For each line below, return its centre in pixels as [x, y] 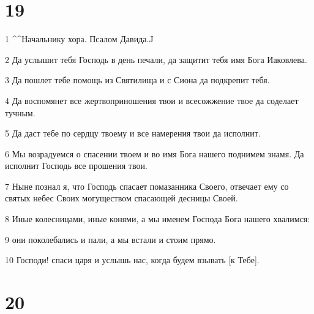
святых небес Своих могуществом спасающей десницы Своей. [121, 198]
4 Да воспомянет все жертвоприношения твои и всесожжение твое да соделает [152, 100]
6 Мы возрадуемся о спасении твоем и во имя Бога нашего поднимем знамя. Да [155, 153]
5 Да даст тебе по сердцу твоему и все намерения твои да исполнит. [133, 133]
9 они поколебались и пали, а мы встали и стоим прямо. [110, 239]
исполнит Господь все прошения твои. [76, 166]
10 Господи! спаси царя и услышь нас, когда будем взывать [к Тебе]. [132, 260]
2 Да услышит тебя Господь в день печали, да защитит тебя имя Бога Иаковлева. [156, 59]
